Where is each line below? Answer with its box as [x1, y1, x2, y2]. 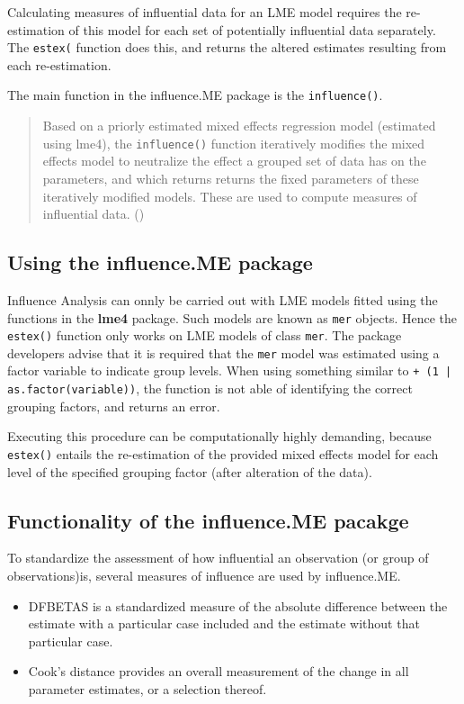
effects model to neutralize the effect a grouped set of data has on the [42, 151, 426, 170]
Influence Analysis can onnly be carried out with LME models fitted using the [7, 290, 438, 309]
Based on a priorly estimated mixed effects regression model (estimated [42, 116, 436, 135]
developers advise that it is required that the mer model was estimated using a [7, 343, 440, 362]
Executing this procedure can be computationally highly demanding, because [7, 427, 432, 446]
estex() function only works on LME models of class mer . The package [7, 326, 402, 345]
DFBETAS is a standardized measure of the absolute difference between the [28, 596, 448, 615]
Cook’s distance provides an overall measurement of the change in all [28, 662, 409, 681]
